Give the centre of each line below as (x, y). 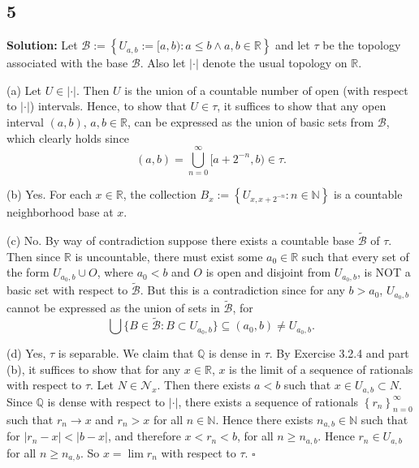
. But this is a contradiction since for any (242, 290)
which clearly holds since (68, 137)
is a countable (368, 194)
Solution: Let (42, 45)
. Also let (163, 63)
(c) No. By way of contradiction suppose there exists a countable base (181, 240)
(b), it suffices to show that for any (94, 369)
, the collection (160, 194)
